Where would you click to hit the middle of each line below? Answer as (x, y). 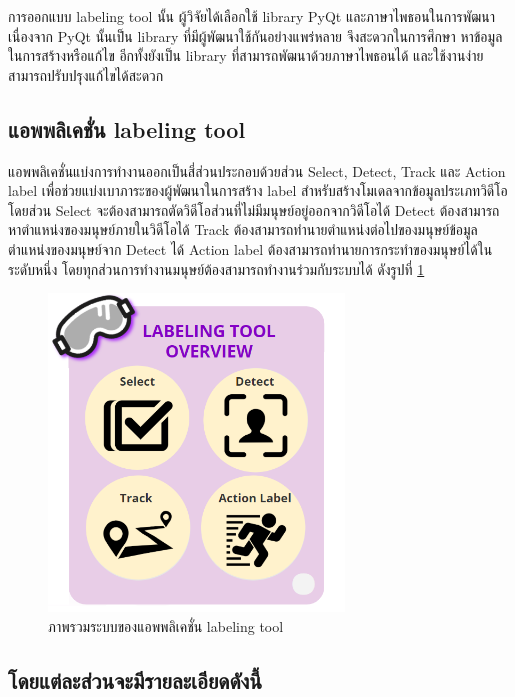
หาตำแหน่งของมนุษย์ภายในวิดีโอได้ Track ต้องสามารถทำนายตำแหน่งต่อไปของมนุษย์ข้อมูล (243, 229)
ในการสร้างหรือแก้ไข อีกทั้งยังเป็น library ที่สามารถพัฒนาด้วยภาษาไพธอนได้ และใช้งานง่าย (246, 55)
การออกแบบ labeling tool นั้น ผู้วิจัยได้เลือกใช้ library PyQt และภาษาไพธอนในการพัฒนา (252, 16)
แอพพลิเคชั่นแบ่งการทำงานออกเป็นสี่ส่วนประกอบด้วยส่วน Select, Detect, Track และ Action (257, 170)
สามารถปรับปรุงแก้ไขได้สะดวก (86, 74)
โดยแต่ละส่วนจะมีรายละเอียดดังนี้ (135, 679)
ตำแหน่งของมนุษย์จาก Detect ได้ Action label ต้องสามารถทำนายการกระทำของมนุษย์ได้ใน (250, 248)
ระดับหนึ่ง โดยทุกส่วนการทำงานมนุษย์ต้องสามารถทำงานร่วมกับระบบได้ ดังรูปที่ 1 (216, 268)
